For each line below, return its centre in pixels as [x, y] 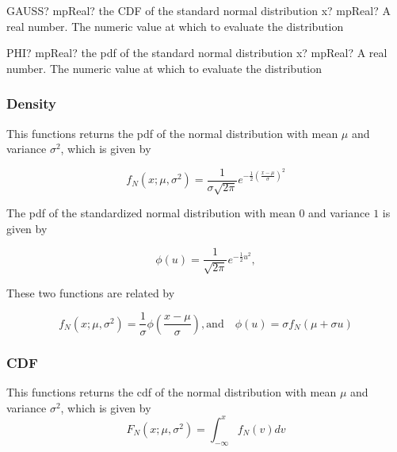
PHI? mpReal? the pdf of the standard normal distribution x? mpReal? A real [197, 53]
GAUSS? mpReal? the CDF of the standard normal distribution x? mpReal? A [198, 10]
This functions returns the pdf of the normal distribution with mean [172, 133]
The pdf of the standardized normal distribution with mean [151, 213]
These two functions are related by [91, 292]
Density [31, 103]
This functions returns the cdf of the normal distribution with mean [172, 392]
